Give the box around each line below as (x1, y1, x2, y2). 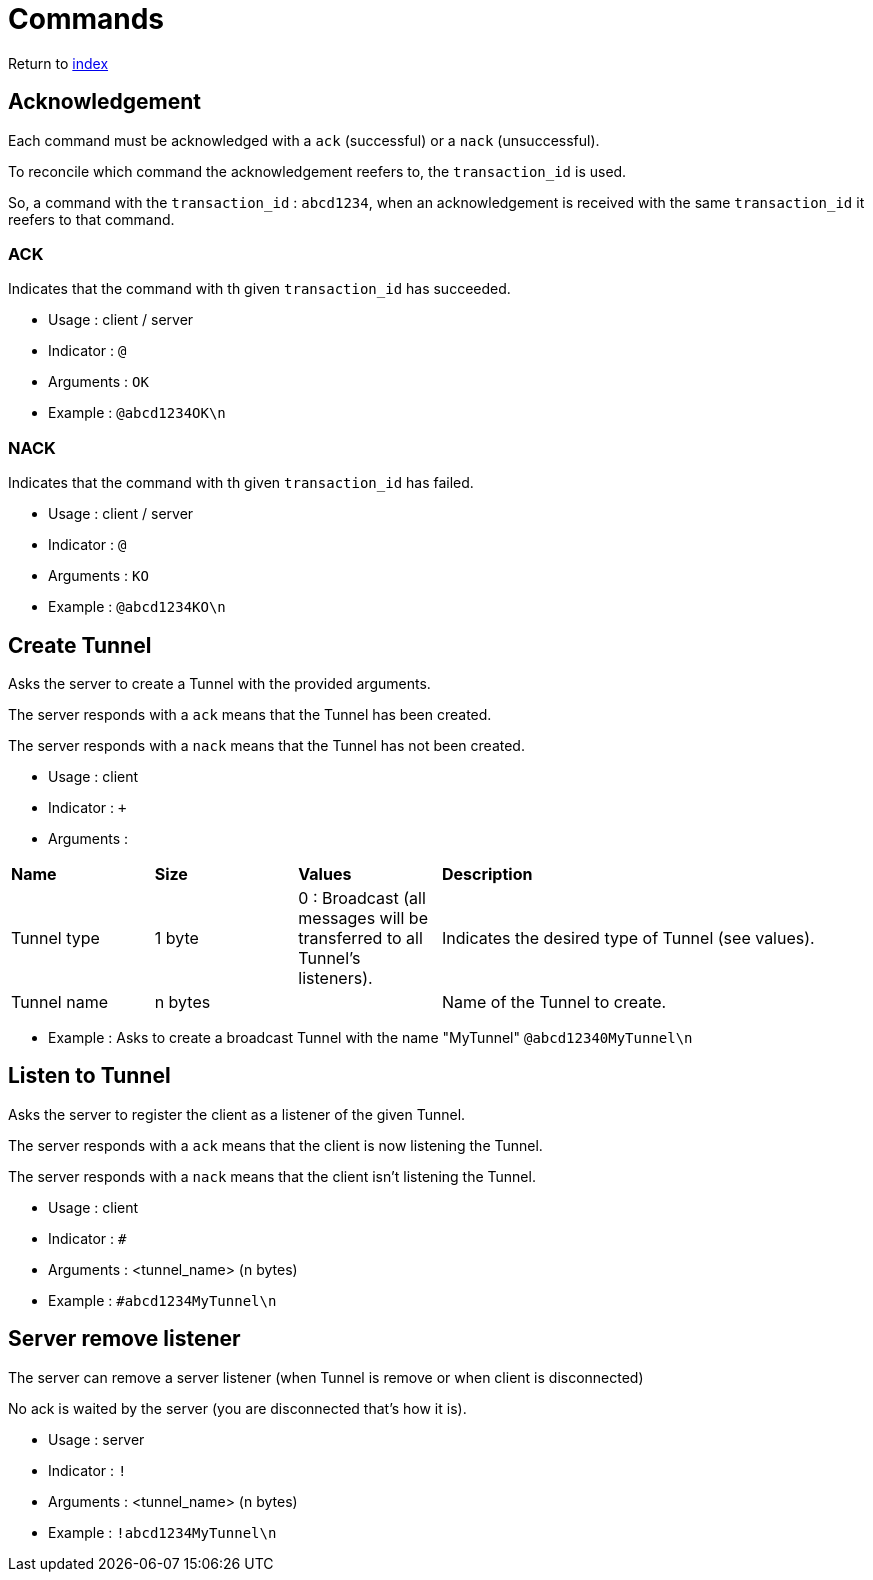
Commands (8, 2, 165, 36)
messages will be (298, 907, 428, 928)
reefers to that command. (8, 210, 175, 228)
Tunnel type (11, 927, 100, 948)
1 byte (154, 927, 199, 948)
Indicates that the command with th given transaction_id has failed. (8, 474, 474, 492)
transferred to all (298, 927, 423, 948)
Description (441, 863, 533, 884)
